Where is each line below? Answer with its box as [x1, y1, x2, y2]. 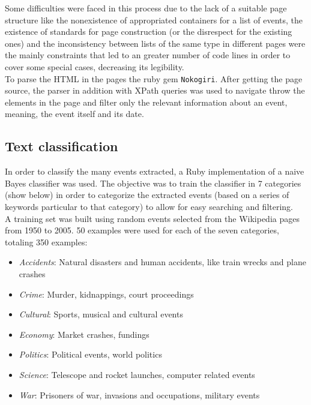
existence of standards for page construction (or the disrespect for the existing [5, 25, 292, 38]
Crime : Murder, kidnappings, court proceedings [19, 287, 194, 300]
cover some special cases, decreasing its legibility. [5, 60, 184, 73]
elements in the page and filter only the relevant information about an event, [5, 95, 288, 108]
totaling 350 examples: [5, 235, 88, 248]
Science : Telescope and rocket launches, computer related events [19, 368, 255, 380]
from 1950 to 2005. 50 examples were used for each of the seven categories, [5, 224, 279, 236]
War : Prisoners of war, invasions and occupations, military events [19, 388, 260, 401]
